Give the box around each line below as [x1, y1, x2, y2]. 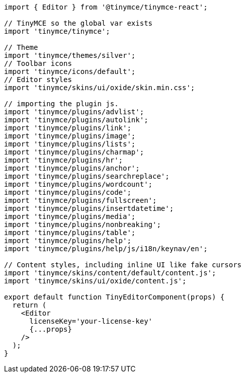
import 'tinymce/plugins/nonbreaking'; [4, 220, 161, 229]
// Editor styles [4, 76, 72, 84]
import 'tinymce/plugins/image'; [4, 132, 136, 140]
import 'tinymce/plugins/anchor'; [4, 164, 140, 172]
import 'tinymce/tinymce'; [4, 27, 110, 35]
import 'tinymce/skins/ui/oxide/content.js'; [4, 277, 187, 285]
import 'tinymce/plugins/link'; [4, 124, 131, 132]
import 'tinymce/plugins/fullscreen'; [4, 196, 157, 204]
